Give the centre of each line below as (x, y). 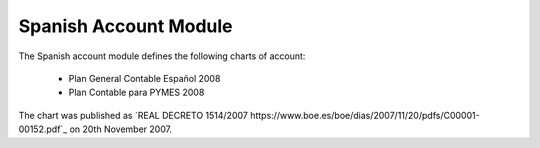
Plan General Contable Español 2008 (144, 78)
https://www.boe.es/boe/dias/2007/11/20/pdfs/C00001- (365, 115)
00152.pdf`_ (43, 129)
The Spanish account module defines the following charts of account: (162, 56)
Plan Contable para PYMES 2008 (136, 92)
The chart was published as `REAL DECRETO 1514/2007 (133, 115)
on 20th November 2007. (121, 129)
